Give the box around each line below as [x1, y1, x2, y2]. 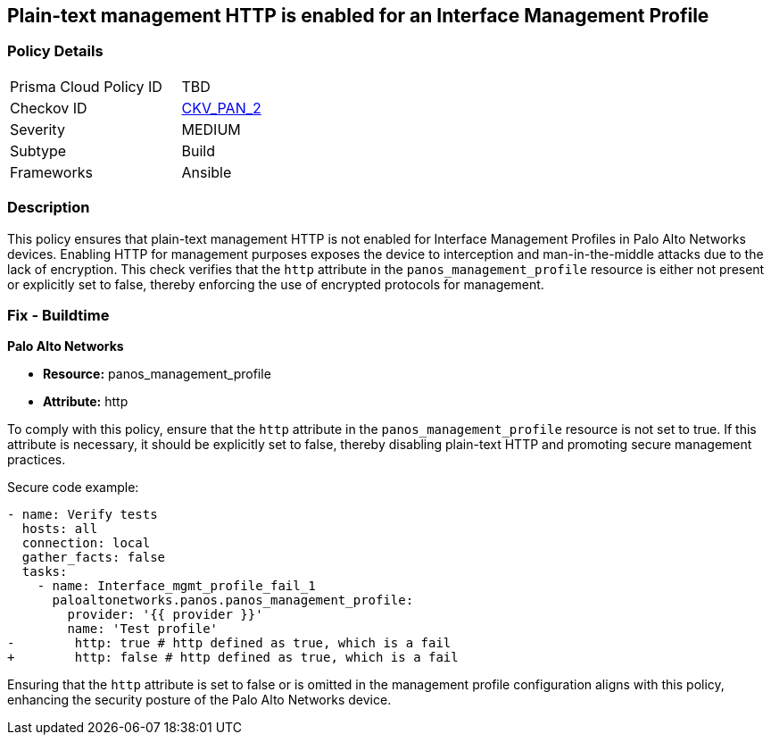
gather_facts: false [21, 550, 166, 565]
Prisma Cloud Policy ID [10, 77, 162, 96]
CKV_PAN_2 [181, 98, 261, 117]
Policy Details [7, 42, 104, 61]
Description [7, 198, 90, 217]
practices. [7, 452, 66, 468]
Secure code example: [7, 479, 139, 496]
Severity [10, 120, 65, 138]
